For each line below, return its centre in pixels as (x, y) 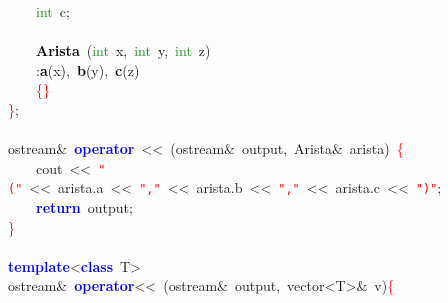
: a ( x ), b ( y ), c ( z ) (88, 69)
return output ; (84, 207)
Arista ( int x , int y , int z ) (123, 50)
